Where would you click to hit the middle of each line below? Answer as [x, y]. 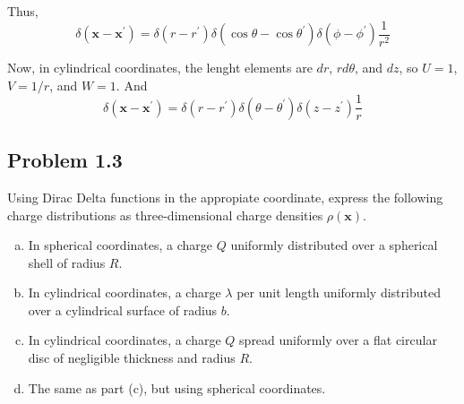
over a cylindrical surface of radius [123, 309]
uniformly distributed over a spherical [334, 245]
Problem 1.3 [65, 160]
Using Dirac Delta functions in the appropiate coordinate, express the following [225, 197]
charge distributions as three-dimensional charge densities [165, 215]
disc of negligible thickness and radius [132, 358]
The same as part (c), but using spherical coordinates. [177, 387]
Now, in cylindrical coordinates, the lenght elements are [160, 68]
